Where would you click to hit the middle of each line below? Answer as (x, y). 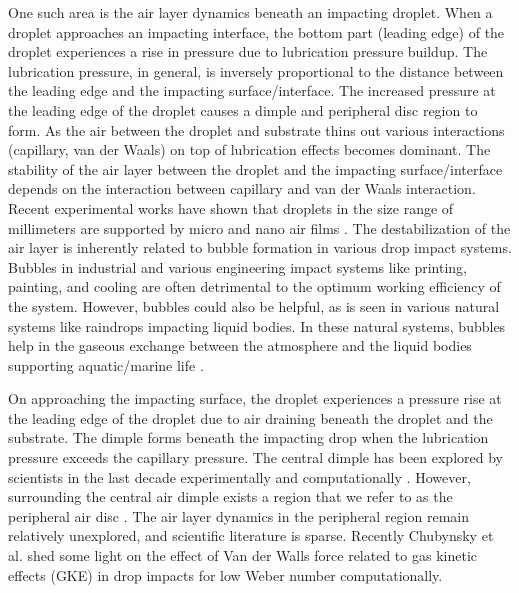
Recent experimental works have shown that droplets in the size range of (231, 207)
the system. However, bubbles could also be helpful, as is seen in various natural (254, 305)
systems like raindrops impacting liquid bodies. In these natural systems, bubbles (257, 325)
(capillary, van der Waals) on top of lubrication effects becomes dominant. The (249, 149)
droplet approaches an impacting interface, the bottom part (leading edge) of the (256, 31)
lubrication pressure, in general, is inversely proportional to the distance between (256, 70)
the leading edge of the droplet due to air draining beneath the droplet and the (250, 417)
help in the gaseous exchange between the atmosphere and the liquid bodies (240, 345)
